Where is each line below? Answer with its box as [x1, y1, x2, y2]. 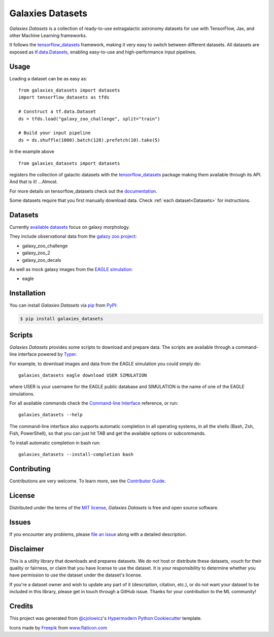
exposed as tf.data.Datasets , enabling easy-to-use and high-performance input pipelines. [9, 49, 197, 55]
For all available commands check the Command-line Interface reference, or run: [9, 400, 179, 406]
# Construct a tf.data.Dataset [18, 109, 96, 114]
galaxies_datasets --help [18, 412, 83, 418]
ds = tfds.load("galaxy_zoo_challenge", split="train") [18, 116, 160, 122]
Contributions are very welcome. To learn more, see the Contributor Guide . [9, 478, 166, 484]
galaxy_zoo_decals [22, 257, 61, 263]
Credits [9, 602, 33, 611]
